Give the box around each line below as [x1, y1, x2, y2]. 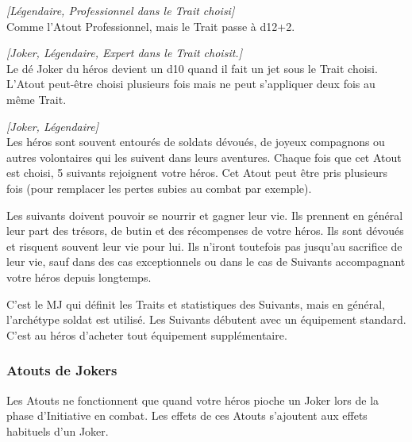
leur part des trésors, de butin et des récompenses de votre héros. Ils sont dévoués [6, 222, 404, 239]
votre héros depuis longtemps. [6, 268, 152, 285]
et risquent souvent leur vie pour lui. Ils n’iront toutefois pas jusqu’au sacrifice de [6, 237, 402, 254]
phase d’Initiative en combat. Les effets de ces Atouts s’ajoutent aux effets [6, 407, 368, 424]
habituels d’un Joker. [6, 422, 109, 439]
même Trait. [6, 90, 67, 107]
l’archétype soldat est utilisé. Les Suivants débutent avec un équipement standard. [6, 311, 406, 328]
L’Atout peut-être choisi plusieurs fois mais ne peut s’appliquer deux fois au [6, 75, 375, 92]
